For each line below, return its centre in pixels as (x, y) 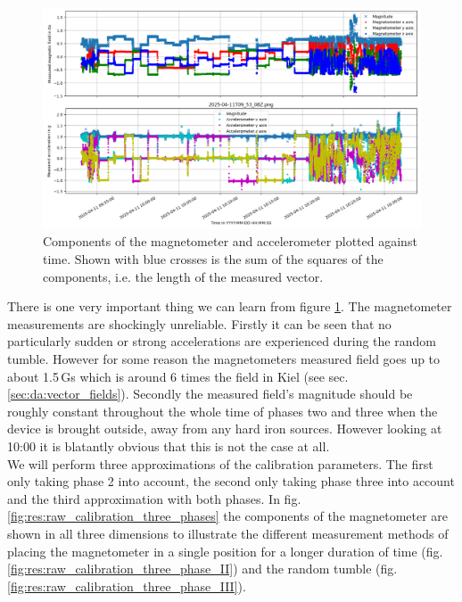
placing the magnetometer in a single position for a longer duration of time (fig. (225, 551)
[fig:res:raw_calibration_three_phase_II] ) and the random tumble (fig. (202, 569)
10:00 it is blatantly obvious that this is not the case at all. (169, 445)
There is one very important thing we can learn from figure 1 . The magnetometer (230, 306)
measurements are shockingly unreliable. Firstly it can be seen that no (199, 323)
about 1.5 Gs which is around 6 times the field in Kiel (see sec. (178, 376)
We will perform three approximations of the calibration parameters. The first (220, 463)
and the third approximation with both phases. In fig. (154, 498)
